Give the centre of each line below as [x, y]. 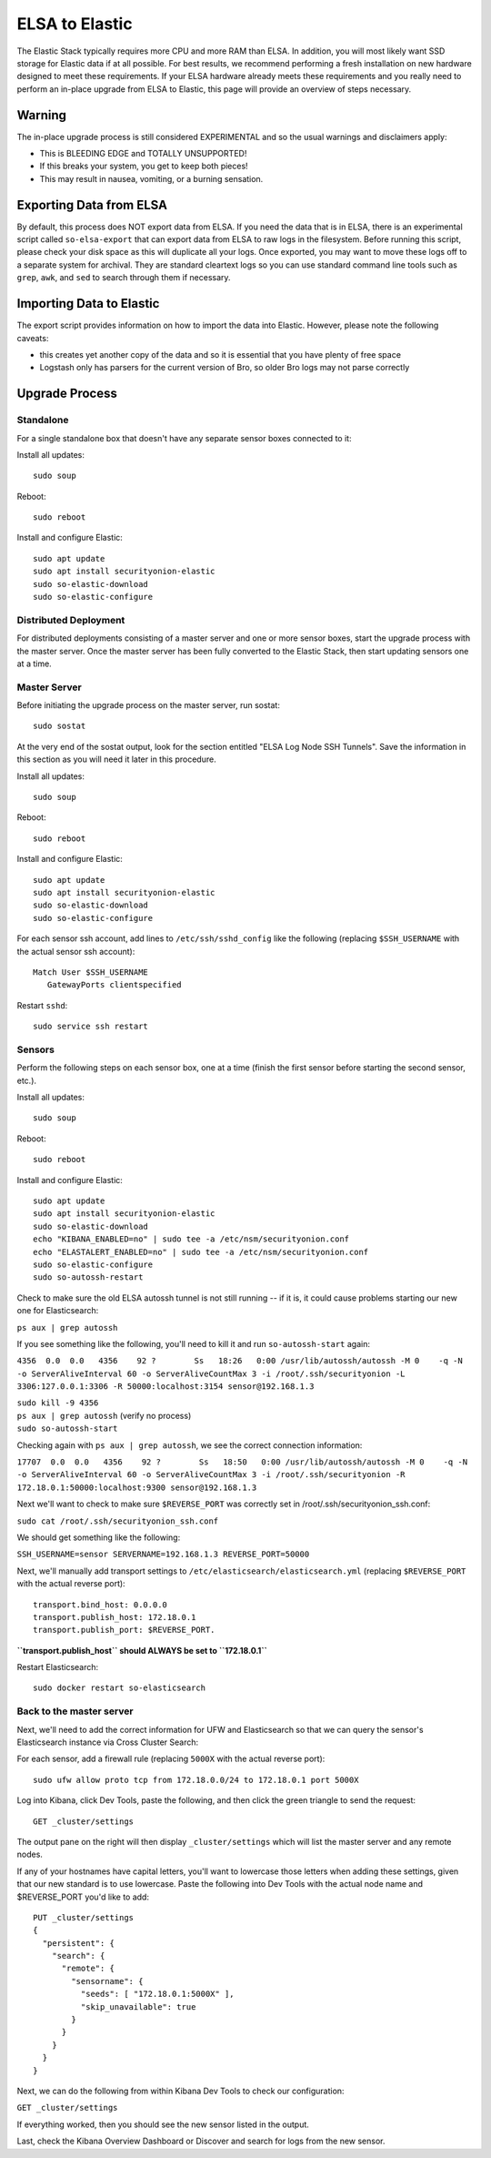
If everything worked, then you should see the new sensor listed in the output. [163, 2124]
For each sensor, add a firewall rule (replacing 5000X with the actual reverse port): [171, 1759]
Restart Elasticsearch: [58, 1667]
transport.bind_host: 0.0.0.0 [100, 1605]
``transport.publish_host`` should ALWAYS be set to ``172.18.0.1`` [142, 1650]
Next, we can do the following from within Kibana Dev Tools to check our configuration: [180, 2091]
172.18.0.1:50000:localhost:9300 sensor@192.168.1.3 [137, 1487]
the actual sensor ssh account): [76, 951]
